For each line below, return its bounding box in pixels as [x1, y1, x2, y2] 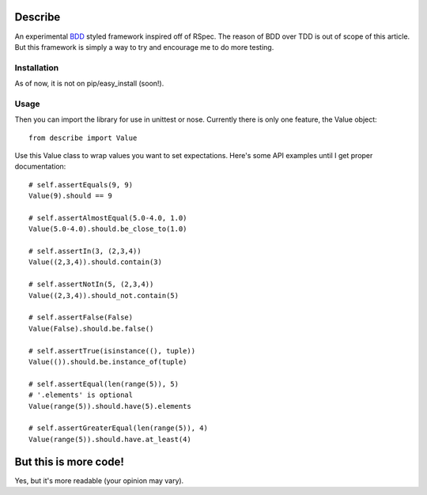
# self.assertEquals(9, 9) [28, 180, 134, 189]
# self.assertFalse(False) [28, 313, 134, 322]
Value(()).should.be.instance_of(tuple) [28, 357, 187, 366]
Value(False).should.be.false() [28, 324, 154, 333]
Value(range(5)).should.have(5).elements [28, 402, 191, 410]
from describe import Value [28, 133, 138, 142]
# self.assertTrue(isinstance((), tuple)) [28, 346, 196, 355]
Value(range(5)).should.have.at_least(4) [28, 435, 191, 444]
